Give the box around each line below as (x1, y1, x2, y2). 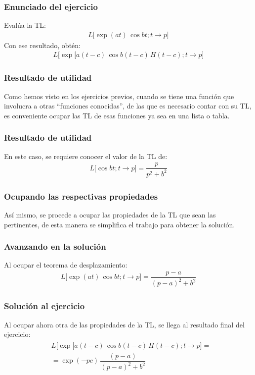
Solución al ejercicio (4, 300, 85, 312)
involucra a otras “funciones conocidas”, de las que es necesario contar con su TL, (4, 101, 252, 111)
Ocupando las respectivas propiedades (4, 190, 158, 202)
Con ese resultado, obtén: (4, 40, 81, 50)
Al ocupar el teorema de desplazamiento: (4, 260, 127, 270)
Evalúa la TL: (4, 20, 46, 30)
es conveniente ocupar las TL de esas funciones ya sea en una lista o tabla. (4, 110, 230, 120)
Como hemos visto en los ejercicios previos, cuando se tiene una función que (4, 91, 234, 101)
